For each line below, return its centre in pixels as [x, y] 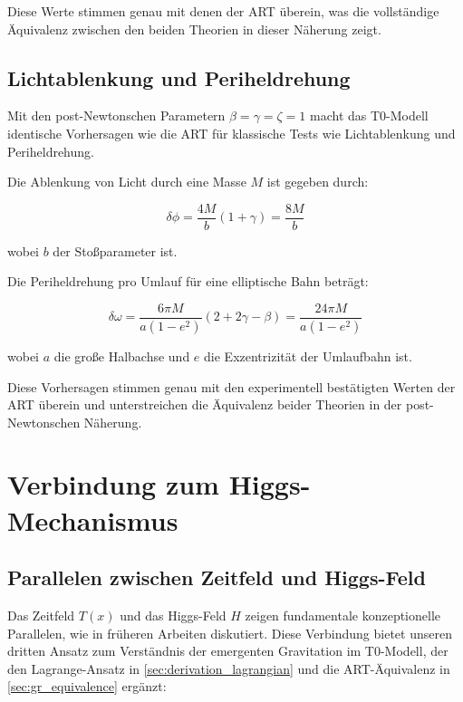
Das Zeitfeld [41, 615]
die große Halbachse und [122, 356]
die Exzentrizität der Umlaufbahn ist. [308, 356]
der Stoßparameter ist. [115, 250]
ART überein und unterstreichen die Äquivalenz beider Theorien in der [205, 404]
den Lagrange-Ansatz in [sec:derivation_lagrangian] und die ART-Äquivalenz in [229, 668]
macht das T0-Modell [369, 115]
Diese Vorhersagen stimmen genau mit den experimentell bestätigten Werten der [231, 386]
